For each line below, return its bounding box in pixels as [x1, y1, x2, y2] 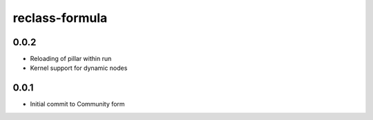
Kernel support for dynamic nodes [30, 64, 128, 72]
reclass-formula [12, 10, 108, 25]
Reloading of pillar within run [30, 55, 112, 63]
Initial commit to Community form [30, 100, 125, 108]
